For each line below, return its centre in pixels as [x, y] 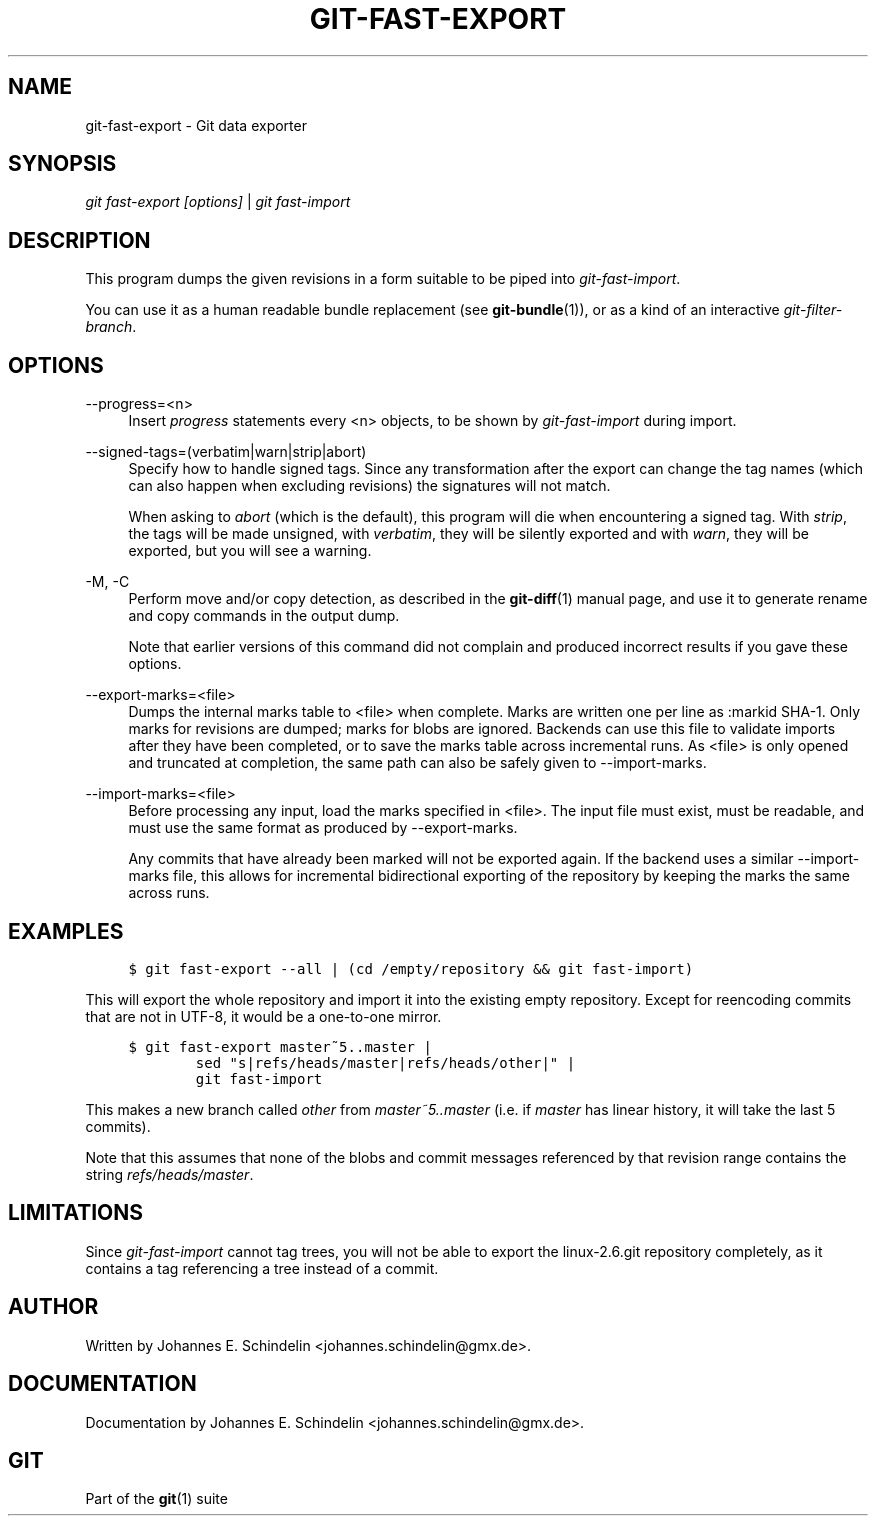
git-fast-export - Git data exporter [196, 125]
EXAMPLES [66, 931]
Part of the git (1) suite [156, 1499]
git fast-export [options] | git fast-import [218, 202]
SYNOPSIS [62, 164]
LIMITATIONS [76, 1213]
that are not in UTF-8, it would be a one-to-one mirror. [263, 1016]
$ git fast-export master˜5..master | [280, 1046]
